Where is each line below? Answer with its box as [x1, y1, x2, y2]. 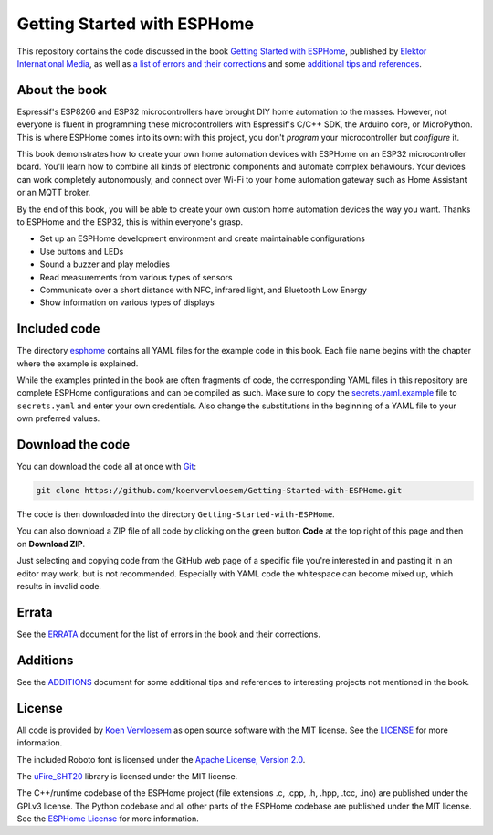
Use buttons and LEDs [39, 246, 124, 257]
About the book [16, 82, 108, 98]
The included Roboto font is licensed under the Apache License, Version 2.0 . [16, 754, 306, 765]
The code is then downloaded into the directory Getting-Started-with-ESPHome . [16, 509, 335, 520]
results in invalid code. [16, 581, 102, 591]
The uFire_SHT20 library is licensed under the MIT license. [16, 770, 238, 781]
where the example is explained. [16, 357, 139, 369]
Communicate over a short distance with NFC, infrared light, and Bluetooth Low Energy [39, 284, 367, 295]
